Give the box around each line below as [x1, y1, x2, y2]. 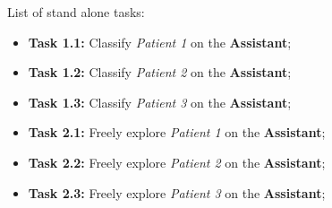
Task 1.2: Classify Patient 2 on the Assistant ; [28, 63, 292, 82]
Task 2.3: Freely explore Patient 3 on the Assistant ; [28, 183, 326, 202]
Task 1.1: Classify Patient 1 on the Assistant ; [28, 32, 292, 51]
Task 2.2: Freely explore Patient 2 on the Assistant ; [28, 152, 326, 171]
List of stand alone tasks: [7, 3, 145, 21]
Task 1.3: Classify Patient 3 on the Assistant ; [28, 92, 292, 111]
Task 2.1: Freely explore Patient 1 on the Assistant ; [28, 123, 326, 142]
